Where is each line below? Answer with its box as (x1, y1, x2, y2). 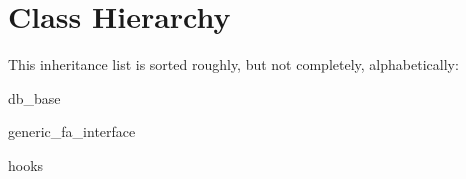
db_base (8, 87, 61, 108)
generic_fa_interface (8, 121, 136, 142)
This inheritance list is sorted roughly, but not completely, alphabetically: (8, 54, 459, 75)
